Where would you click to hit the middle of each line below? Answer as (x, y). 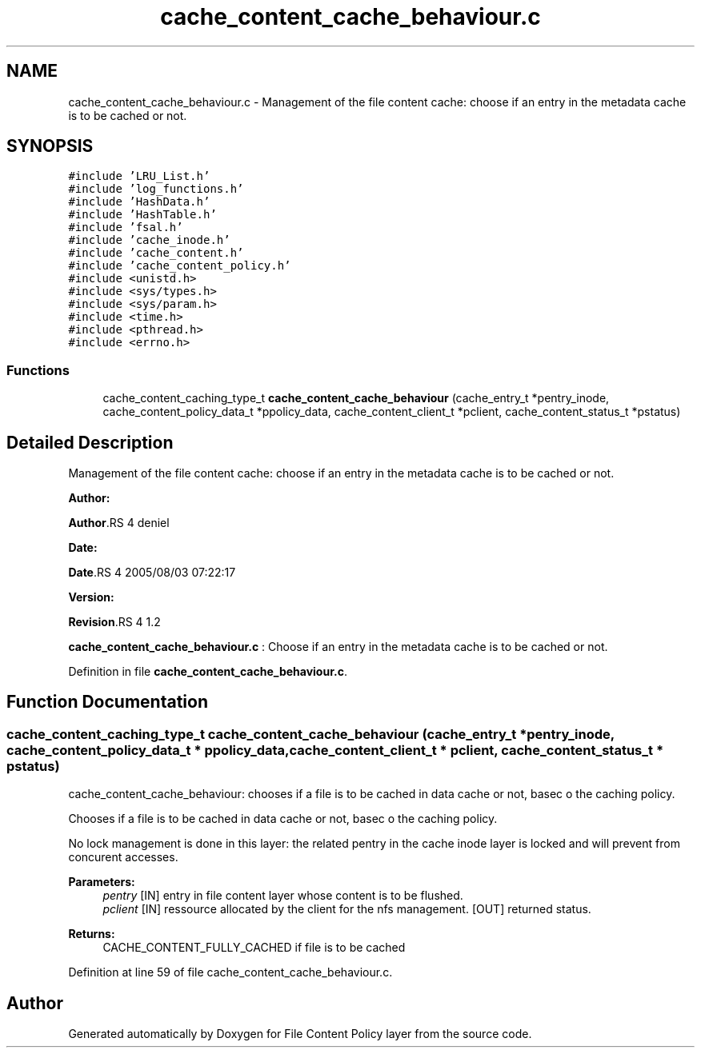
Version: (91, 597)
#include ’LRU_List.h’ (139, 176)
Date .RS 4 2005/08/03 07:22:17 (152, 573)
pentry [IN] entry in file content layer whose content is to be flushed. (283, 896)
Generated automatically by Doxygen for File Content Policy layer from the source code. (300, 1034)
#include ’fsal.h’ (126, 228)
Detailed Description (90, 442)
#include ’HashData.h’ (139, 202)
